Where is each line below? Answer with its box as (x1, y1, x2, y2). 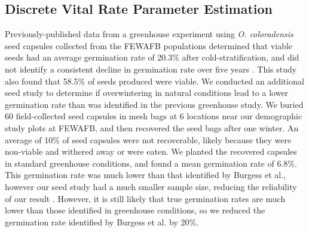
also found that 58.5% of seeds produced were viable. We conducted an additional (5, 74, 304, 87)
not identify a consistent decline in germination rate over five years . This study (5, 62, 297, 75)
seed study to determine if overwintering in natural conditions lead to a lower (5, 86, 289, 99)
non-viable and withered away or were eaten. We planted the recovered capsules (5, 145, 297, 158)
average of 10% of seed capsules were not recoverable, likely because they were (5, 133, 292, 146)
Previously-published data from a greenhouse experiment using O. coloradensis (5, 28, 293, 40)
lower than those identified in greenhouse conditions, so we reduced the (5, 204, 265, 216)
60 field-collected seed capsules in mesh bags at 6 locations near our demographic (5, 110, 302, 122)
